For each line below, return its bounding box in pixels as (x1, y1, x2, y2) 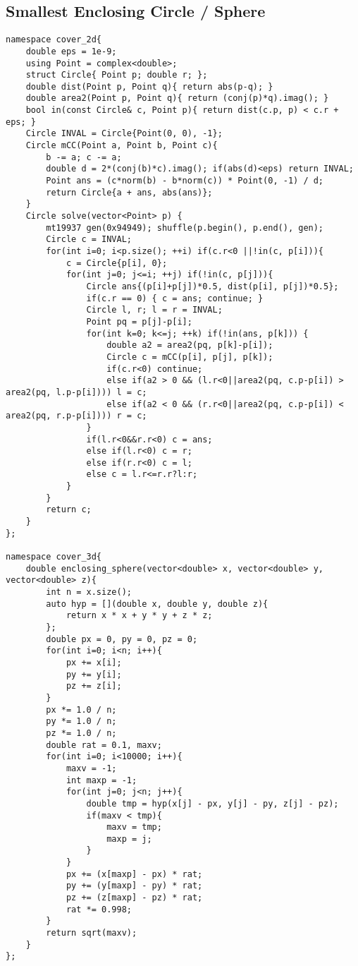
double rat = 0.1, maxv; (46, 739, 162, 750)
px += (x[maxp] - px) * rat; (66, 869, 203, 879)
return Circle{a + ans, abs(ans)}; (46, 187, 213, 198)
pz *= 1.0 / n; (46, 727, 117, 738)
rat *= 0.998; (66, 904, 132, 914)
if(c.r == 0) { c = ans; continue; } (86, 293, 264, 303)
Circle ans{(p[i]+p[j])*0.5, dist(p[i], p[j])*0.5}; (86, 281, 339, 291)
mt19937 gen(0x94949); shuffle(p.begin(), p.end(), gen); (46, 222, 324, 233)
